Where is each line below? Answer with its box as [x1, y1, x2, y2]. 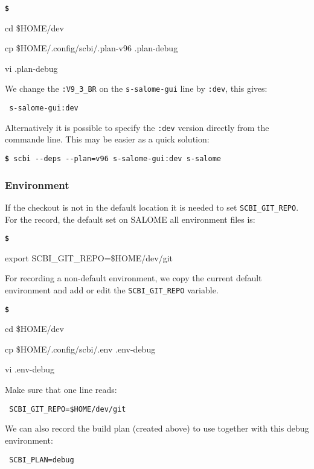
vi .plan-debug [5, 62, 58, 74]
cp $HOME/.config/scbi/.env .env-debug [5, 342, 156, 355]
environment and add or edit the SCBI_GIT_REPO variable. [5, 283, 219, 296]
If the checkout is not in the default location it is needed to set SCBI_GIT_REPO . [5, 200, 299, 213]
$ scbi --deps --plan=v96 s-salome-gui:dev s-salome [5, 155, 221, 163]
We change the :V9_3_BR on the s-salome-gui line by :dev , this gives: [5, 82, 268, 95]
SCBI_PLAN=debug [9, 455, 74, 464]
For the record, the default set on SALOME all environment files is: [5, 212, 255, 225]
